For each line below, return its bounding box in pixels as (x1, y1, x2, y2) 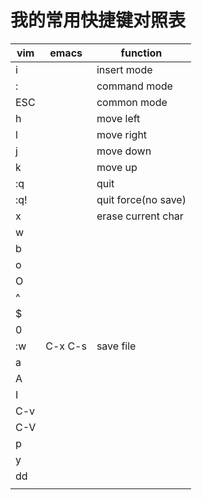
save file (96, 339, 137, 353)
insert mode (96, 62, 153, 76)
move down (96, 144, 152, 158)
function (120, 46, 163, 60)
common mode (96, 95, 168, 109)
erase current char (96, 209, 184, 223)
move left (96, 111, 141, 125)
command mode (96, 79, 173, 93)
